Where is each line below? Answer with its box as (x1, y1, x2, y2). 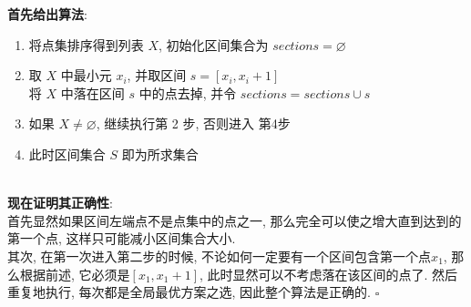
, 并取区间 (127, 66, 187, 85)
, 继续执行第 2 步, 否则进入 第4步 (96, 114, 291, 133)
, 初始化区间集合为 (159, 35, 269, 54)
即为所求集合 (121, 144, 199, 163)
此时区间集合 (28, 144, 106, 163)
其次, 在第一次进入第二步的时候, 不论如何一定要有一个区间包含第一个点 (7, 246, 432, 265)
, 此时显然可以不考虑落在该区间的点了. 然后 (199, 264, 458, 283)
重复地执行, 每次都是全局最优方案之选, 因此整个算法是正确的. (7, 282, 371, 302)
